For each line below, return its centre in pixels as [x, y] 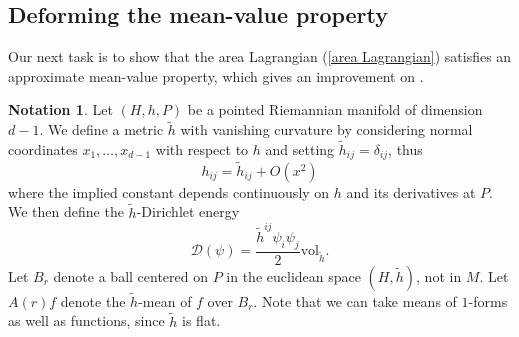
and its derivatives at [411, 191]
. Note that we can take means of [355, 300]
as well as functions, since [86, 320]
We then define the [66, 211]
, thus [405, 149]
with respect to [202, 149]
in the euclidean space [293, 275]
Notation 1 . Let [60, 109]
